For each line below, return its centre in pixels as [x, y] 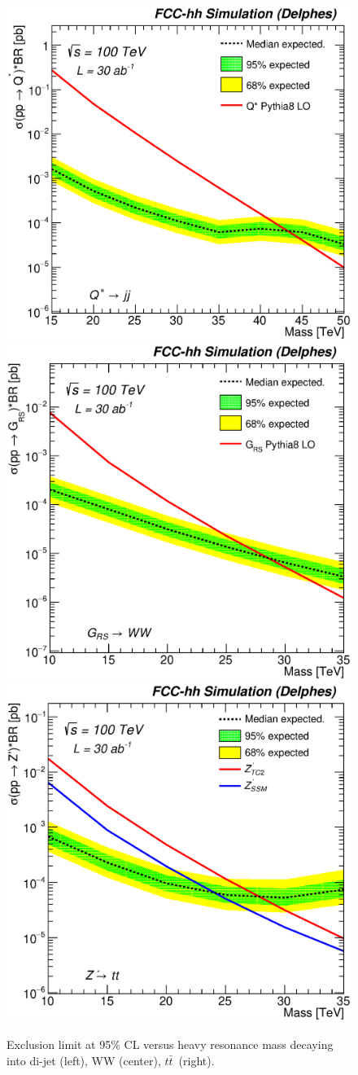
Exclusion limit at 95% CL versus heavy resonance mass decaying [170, 1044]
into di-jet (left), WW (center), [84, 1060]
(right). [196, 1060]
